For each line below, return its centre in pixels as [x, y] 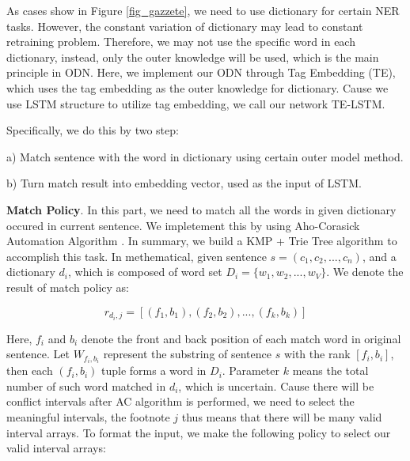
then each [30, 370]
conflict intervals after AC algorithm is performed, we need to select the [180, 401]
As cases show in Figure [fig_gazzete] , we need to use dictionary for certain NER [203, 10]
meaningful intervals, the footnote [88, 417]
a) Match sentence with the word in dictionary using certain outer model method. [205, 156]
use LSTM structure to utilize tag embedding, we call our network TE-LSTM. [196, 103]
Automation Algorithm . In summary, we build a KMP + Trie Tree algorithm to [202, 241]
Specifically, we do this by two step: [93, 130]
